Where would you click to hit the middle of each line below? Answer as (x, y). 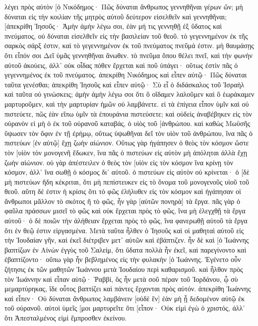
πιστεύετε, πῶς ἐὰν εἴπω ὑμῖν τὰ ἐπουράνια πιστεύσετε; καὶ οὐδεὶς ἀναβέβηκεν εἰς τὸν (128, 113)
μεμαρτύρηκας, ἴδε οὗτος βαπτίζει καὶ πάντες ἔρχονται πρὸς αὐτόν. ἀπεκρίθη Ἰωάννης (128, 289)
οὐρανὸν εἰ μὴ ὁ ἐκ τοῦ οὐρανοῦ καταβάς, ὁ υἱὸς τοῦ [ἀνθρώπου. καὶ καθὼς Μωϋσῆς (128, 123)
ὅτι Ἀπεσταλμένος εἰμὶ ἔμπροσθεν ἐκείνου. (66, 318)
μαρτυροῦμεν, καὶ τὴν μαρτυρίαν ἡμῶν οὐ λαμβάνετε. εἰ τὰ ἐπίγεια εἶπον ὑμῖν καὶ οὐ (127, 103)
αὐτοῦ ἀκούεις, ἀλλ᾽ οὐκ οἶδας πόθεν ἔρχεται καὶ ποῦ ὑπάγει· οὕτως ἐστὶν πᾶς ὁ (121, 65)
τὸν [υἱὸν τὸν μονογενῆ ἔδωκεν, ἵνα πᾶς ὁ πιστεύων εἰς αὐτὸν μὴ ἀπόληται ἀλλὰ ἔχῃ (126, 152)
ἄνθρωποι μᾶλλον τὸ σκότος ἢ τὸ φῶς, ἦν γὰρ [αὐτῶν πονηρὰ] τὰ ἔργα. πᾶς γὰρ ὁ (122, 201)
